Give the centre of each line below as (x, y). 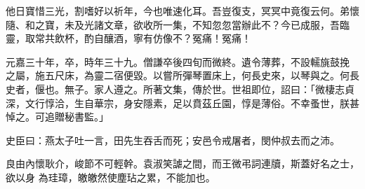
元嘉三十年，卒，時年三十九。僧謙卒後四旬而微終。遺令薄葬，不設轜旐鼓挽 (178, 61)
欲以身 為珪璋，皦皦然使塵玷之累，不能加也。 (111, 177)
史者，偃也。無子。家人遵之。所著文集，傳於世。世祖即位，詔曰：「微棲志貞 (180, 89)
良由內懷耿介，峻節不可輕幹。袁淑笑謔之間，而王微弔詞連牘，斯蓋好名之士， (182, 163)
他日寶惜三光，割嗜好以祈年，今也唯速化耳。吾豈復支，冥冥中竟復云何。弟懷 (182, 10)
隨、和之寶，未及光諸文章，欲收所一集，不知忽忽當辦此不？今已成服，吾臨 (178, 24)
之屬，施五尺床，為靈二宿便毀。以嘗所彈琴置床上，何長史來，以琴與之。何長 (182, 75)
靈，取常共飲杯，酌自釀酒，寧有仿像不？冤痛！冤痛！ (128, 38)
